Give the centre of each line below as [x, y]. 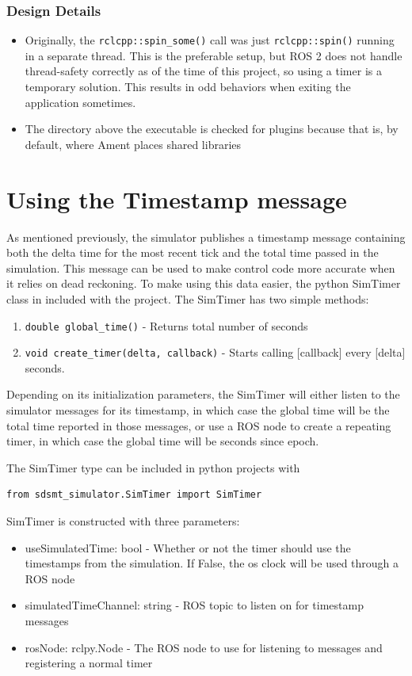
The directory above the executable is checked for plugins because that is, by [212, 129]
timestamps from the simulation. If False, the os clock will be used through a [212, 563]
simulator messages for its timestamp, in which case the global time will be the [198, 410]
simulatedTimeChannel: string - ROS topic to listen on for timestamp [194, 605]
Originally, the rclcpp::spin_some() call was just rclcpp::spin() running [210, 40]
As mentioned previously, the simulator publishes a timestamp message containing [206, 237]
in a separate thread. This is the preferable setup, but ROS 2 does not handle [214, 55]
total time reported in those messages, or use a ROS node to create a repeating [199, 425]
